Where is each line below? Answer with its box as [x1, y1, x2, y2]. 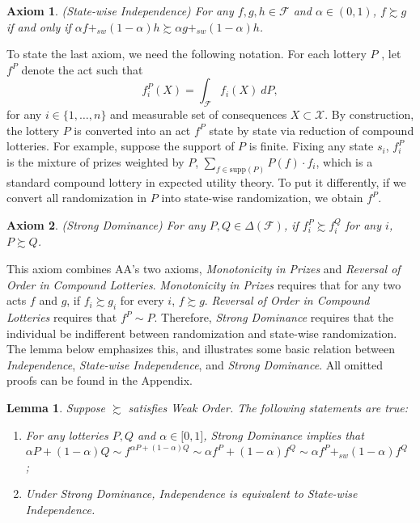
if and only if [6, 18, 71, 35]
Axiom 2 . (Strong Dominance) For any [6, 217, 206, 233]
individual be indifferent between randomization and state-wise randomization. [6, 324, 397, 341]
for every [120, 292, 164, 309]
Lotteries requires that [6, 309, 117, 325]
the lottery [6, 121, 59, 138]
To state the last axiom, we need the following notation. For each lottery [6, 45, 367, 62]
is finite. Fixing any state [248, 137, 374, 154]
